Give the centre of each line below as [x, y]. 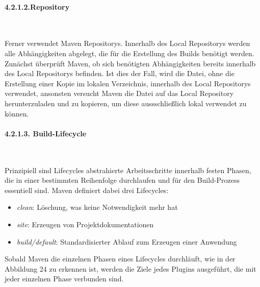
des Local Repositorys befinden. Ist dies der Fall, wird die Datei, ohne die [120, 73]
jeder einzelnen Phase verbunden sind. [64, 279]
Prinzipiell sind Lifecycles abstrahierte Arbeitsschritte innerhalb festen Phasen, [128, 170]
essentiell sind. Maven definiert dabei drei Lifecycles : [87, 190]
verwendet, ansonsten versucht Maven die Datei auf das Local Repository [119, 93]
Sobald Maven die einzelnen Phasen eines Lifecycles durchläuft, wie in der [120, 259]
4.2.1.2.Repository [37, 6]
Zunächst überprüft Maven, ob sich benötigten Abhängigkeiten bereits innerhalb [130, 63]
